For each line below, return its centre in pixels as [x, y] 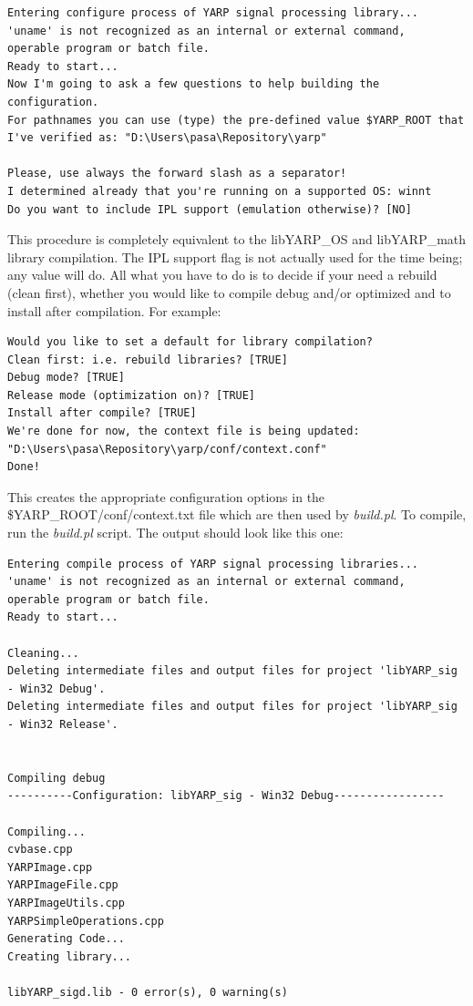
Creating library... [70, 956]
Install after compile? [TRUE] [102, 413]
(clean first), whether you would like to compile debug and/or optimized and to [229, 292]
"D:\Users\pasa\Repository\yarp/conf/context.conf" [167, 449]
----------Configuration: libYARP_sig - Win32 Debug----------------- [226, 796]
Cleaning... [43, 653]
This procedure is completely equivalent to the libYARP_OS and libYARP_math [237, 239]
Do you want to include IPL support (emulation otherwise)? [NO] [210, 209]
